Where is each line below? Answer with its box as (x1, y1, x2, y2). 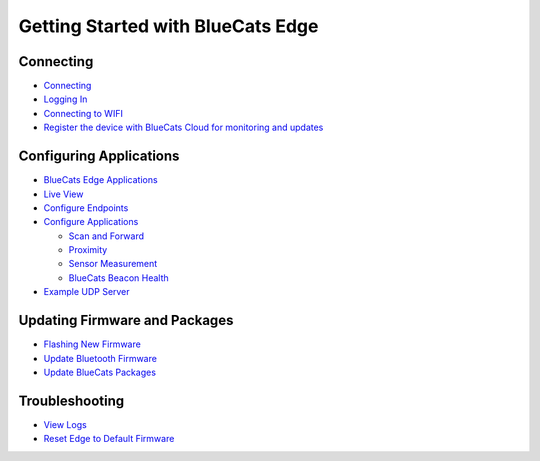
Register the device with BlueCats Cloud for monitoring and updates (43, 121, 324, 134)
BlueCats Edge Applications (43, 174, 159, 186)
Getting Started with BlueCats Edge (18, 15, 319, 37)
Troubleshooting (18, 392, 125, 409)
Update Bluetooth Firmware (43, 352, 157, 364)
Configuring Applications (18, 148, 180, 165)
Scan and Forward (68, 230, 145, 242)
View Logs (43, 418, 87, 430)
